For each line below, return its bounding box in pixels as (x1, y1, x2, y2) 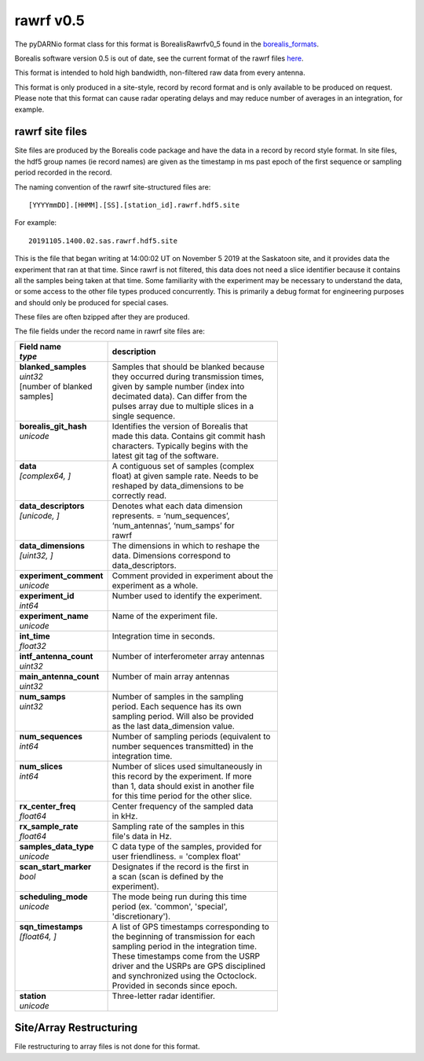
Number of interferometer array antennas (111, 650, 265, 661)
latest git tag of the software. (111, 450, 219, 461)
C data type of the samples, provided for (111, 841, 262, 852)
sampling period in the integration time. (111, 941, 258, 952)
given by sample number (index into (111, 381, 245, 392)
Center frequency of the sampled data (111, 801, 254, 812)
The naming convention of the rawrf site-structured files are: (14, 182, 211, 192)
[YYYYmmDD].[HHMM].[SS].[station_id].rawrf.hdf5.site (28, 201, 239, 209)
